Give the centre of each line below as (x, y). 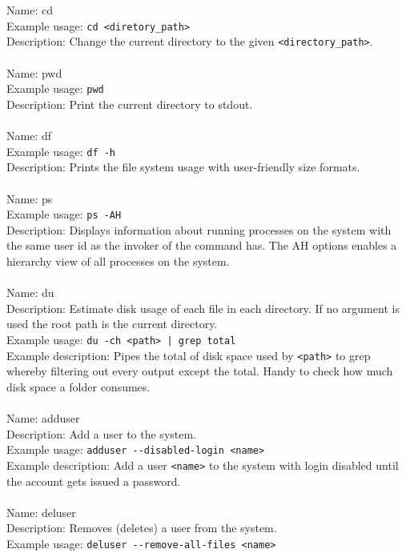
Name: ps (30, 198)
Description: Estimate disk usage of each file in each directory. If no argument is (203, 308)
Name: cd (30, 10)
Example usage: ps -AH (64, 214)
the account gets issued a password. (94, 481)
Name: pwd (34, 72)
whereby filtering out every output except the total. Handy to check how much (200, 371)
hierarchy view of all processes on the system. (118, 261)
